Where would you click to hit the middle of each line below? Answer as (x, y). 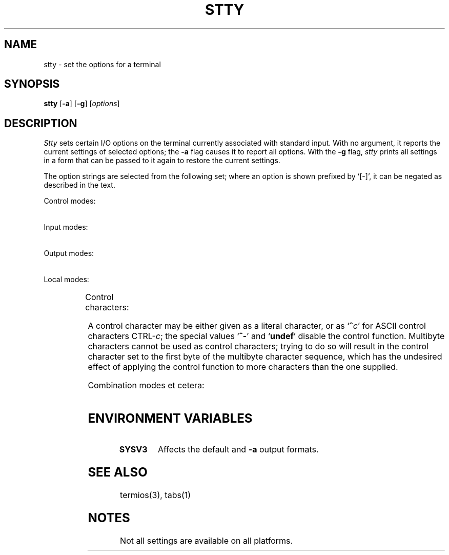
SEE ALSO (118, 472)
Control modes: (70, 201)
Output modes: (69, 253)
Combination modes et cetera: (146, 385)
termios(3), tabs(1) (156, 495)
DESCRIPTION (41, 123)
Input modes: (66, 227)
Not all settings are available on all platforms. (207, 540)
